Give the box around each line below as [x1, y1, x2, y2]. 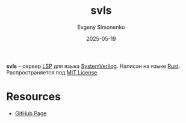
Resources [6, 90, 61, 104]
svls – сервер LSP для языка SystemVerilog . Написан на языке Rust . [6, 62, 181, 70]
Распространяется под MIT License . [6, 68, 99, 76]
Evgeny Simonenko [77, 23, 125, 31]
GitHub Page [14, 109, 47, 117]
